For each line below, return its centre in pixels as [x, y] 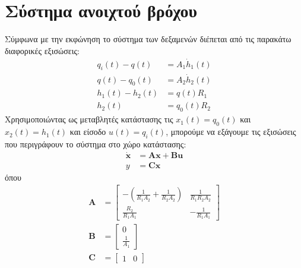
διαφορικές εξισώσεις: [42, 50]
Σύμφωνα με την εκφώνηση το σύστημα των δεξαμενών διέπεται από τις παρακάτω [148, 39]
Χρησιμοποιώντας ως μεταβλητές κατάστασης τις [89, 119]
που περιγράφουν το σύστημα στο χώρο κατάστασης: [96, 144]
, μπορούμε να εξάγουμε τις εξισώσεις [231, 132]
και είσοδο [88, 132]
